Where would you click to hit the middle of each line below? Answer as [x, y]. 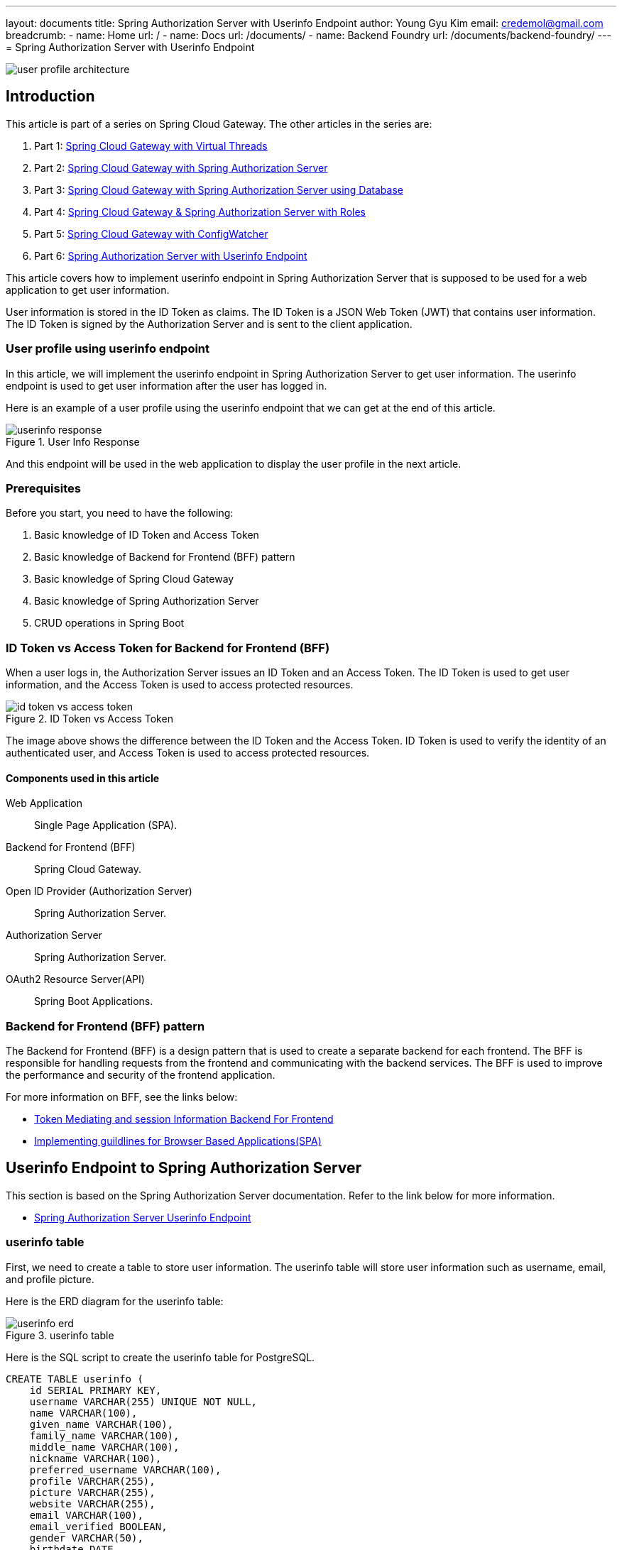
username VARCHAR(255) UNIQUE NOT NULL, [143, 1401]
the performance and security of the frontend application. [141, 1075]
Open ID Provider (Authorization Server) [99, 891]
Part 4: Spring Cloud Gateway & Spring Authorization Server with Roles [200, 211]
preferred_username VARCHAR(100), [125, 1469]
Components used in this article [83, 778]
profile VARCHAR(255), [92, 1481]
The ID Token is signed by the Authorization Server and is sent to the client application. [209, 324]
